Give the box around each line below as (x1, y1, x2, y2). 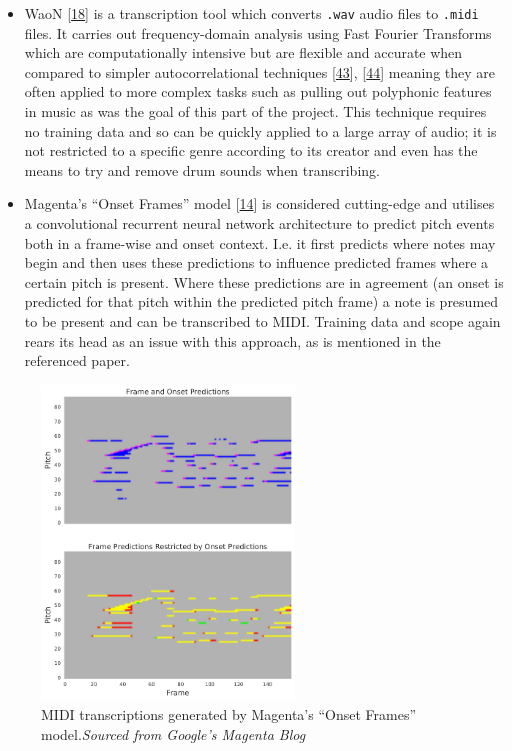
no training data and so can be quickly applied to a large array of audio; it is (24, 120, 497, 141)
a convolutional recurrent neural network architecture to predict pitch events (24, 213, 495, 233)
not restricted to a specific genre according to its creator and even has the (24, 140, 478, 161)
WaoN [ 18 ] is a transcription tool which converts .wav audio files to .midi (24, 3, 479, 23)
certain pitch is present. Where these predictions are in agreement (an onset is (24, 271, 504, 292)
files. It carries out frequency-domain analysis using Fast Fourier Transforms (24, 22, 492, 43)
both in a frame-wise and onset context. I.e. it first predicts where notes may (24, 232, 496, 253)
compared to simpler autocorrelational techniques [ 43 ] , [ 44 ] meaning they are (24, 61, 496, 82)
